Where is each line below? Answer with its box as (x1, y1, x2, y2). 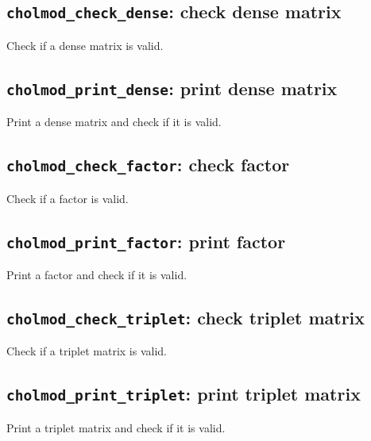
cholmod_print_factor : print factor (6, 228, 286, 253)
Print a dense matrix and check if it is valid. (6, 113, 222, 130)
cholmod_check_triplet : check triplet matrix (6, 305, 365, 329)
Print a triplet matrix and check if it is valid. (6, 419, 226, 435)
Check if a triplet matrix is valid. (6, 343, 167, 359)
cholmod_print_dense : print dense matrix (6, 75, 338, 100)
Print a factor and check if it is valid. (6, 266, 187, 282)
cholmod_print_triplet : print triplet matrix (6, 382, 361, 406)
